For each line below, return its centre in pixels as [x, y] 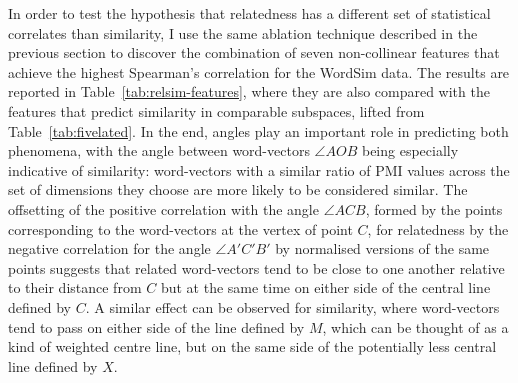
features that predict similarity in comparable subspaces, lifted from [216, 110]
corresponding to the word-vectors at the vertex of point [180, 228]
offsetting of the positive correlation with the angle [163, 208]
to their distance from [75, 287]
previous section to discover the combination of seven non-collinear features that [254, 52]
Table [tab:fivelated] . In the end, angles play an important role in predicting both [258, 130]
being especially [410, 150]
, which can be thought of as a [415, 326]
